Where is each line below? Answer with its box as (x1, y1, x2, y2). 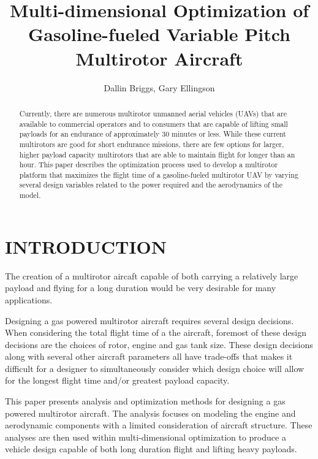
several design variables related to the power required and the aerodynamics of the (19, 180, 283, 190)
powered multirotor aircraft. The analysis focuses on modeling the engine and (5, 406, 296, 419)
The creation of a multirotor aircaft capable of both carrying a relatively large (5, 269, 298, 282)
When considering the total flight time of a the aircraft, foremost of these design (5, 326, 307, 339)
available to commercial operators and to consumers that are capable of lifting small (19, 118, 288, 129)
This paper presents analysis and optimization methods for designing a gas (5, 395, 286, 408)
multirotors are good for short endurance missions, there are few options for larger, (19, 138, 284, 149)
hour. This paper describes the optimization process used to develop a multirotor (19, 159, 278, 170)
